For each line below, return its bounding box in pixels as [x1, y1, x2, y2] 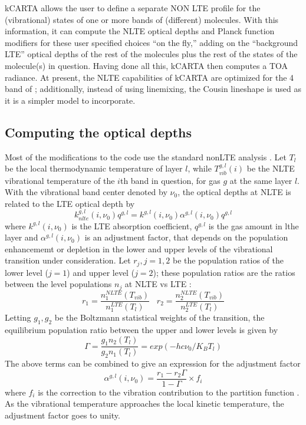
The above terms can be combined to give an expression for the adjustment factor [5, 357, 301, 370]
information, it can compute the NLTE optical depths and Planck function [5, 25, 275, 37]
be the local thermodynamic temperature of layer [5, 162, 183, 174]
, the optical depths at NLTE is [177, 186, 291, 198]
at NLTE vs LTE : [124, 278, 192, 290]
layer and [5, 231, 38, 243]
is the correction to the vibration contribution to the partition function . [38, 386, 300, 398]
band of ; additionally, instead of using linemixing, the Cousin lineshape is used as [5, 83, 302, 95]
